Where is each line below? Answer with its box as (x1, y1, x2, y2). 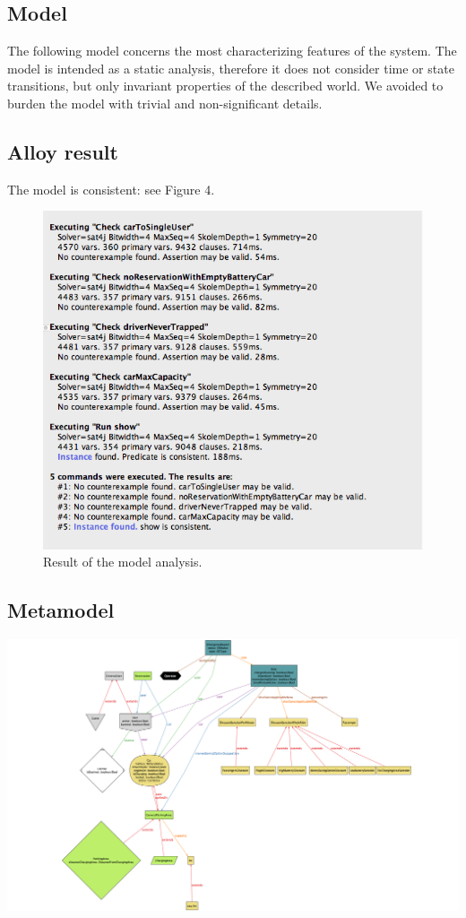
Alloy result (7, 137, 118, 165)
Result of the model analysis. (43, 552, 203, 571)
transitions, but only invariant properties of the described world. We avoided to (7, 76, 444, 95)
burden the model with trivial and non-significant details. (7, 93, 323, 112)
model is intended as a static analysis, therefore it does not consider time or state (7, 58, 454, 77)
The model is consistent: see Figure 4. (7, 179, 215, 198)
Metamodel (7, 596, 115, 624)
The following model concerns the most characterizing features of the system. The (7, 41, 457, 60)
